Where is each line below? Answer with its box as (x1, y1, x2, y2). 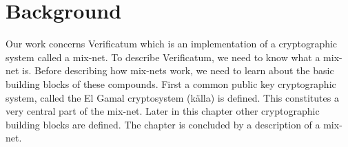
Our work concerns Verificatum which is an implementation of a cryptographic (6, 36, 338, 51)
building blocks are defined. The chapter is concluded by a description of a (6, 117, 320, 131)
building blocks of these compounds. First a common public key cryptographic (6, 76, 336, 91)
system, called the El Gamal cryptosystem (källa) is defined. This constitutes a (6, 90, 339, 104)
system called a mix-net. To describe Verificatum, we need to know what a (6, 49, 320, 64)
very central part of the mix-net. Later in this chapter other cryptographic (6, 104, 320, 118)
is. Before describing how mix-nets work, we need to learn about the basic (22, 63, 334, 78)
